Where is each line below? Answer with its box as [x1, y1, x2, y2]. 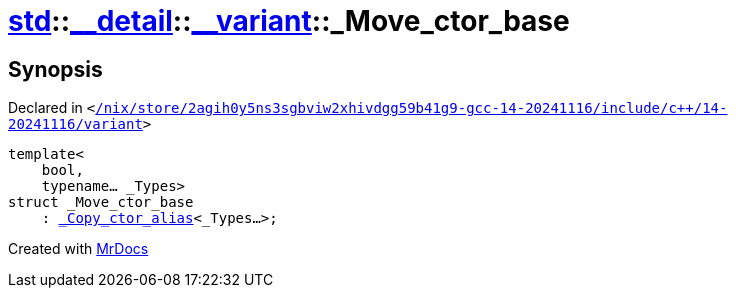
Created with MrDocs [8, 240, 149, 258]
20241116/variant [8, 116, 143, 133]
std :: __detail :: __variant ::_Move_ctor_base [8, 4, 570, 38]
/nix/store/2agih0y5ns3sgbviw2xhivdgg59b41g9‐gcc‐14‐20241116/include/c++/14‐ [95, 100, 728, 117]
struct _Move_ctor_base [8, 194, 194, 211]
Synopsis [8, 56, 103, 82]
